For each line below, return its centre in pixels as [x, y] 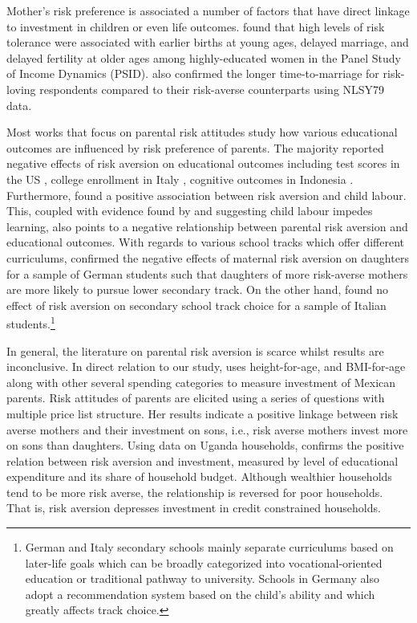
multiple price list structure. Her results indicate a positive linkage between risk [202, 413]
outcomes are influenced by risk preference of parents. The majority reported [195, 147]
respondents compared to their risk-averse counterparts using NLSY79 [212, 89]
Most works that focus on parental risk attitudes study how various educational [202, 132]
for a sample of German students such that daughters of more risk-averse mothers [207, 273]
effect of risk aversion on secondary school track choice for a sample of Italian [196, 305]
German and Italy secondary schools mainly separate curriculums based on [209, 547]
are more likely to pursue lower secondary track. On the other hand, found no [198, 289]
